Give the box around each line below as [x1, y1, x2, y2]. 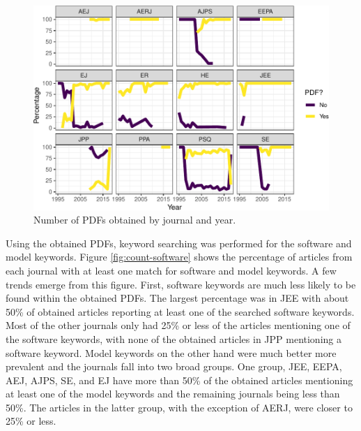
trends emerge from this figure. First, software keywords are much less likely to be [6, 277, 356, 291]
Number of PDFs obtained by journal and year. [33, 212, 236, 227]
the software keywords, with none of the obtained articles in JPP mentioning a [6, 331, 341, 346]
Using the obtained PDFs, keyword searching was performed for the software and [6, 235, 352, 250]
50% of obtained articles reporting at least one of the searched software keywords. [6, 304, 355, 319]
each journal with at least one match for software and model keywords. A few [6, 263, 337, 277]
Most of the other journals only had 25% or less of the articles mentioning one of [6, 318, 351, 333]
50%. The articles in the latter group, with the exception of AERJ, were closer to [6, 400, 353, 414]
